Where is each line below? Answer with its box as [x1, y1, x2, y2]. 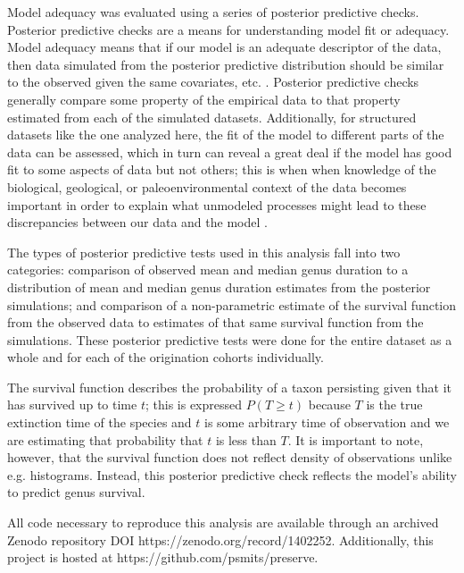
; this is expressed [145, 395, 243, 414]
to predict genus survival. [7, 483, 145, 501]
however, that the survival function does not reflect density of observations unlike [7, 448, 452, 467]
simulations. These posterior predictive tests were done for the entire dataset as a [7, 330, 452, 349]
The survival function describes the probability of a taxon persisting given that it [7, 377, 452, 396]
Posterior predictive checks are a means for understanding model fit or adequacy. [7, 20, 450, 38]
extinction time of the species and [7, 413, 192, 432]
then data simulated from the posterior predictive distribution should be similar [7, 55, 444, 73]
